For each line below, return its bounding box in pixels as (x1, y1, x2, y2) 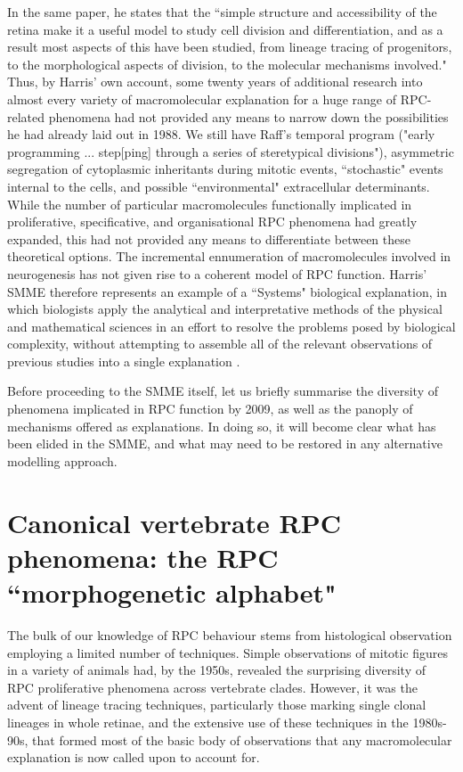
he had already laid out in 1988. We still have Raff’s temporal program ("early (7, 125, 435, 144)
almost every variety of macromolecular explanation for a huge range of (7, 89, 397, 108)
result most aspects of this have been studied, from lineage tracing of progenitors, (7, 37, 452, 56)
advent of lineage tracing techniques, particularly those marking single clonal (7, 695, 426, 714)
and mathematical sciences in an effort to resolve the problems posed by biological (7, 316, 456, 335)
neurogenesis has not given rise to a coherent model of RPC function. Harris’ (7, 264, 427, 283)
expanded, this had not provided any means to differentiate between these (7, 229, 410, 248)
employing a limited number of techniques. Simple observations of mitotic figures (7, 643, 449, 661)
